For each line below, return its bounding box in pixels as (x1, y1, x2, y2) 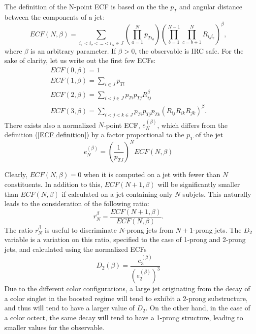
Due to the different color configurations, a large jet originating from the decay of (4, 283, 251, 294)
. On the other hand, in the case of (145, 303, 251, 313)
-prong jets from (124, 224, 173, 235)
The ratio (4, 224, 33, 235)
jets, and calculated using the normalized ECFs (4, 243, 147, 254)
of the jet (195, 129, 223, 140)
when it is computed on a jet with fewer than (83, 169, 221, 180)
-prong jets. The (192, 224, 242, 235)
